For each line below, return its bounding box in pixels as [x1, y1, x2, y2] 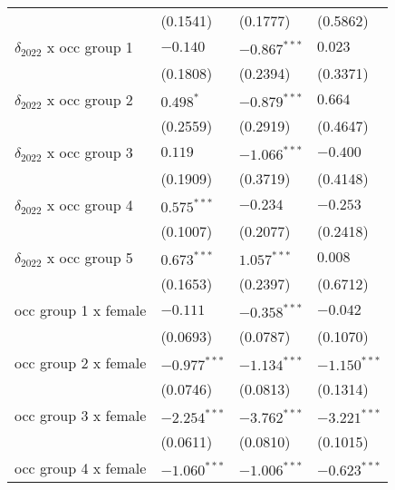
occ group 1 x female [14, 299, 147, 320]
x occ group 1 [46, 36, 133, 57]
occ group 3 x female [14, 405, 147, 426]
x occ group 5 [46, 247, 133, 268]
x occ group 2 [46, 89, 133, 110]
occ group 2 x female [14, 352, 147, 373]
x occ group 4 [46, 194, 133, 215]
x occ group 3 [46, 142, 133, 162]
